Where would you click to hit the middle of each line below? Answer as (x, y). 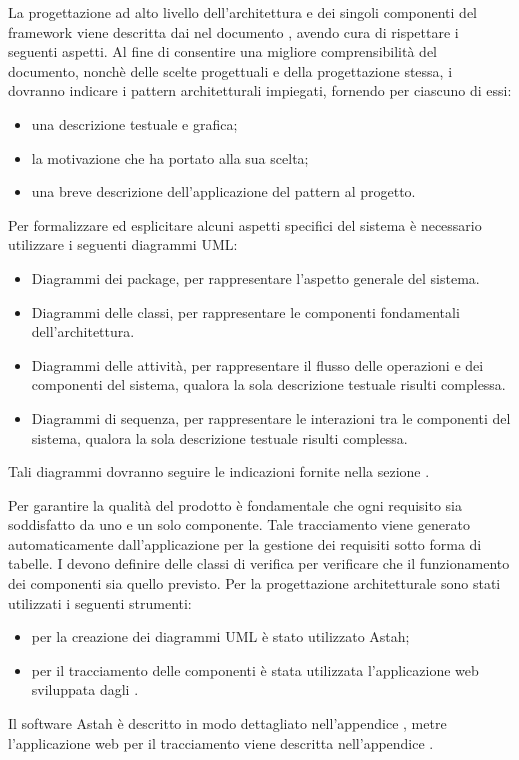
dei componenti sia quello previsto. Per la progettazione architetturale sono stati (254, 583)
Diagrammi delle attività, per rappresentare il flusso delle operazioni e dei (257, 364)
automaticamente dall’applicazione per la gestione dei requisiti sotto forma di (245, 543)
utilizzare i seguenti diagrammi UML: (123, 244)
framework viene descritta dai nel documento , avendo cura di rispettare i (233, 31)
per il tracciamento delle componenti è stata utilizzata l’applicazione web (255, 669)
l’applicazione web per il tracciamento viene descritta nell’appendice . (221, 742)
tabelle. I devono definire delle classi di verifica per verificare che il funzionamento (259, 563)
